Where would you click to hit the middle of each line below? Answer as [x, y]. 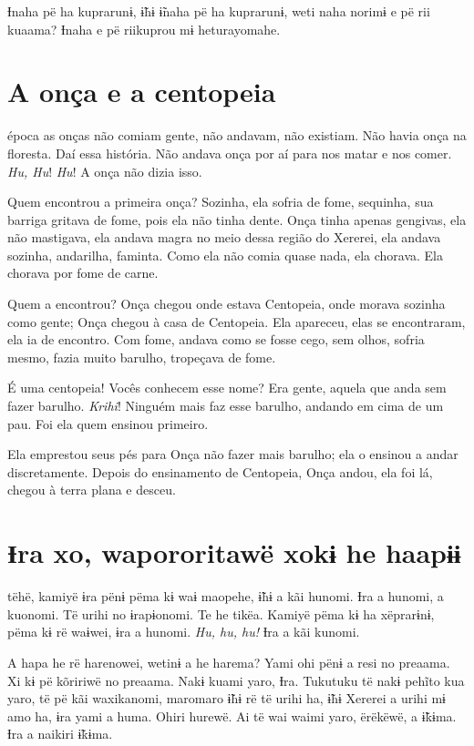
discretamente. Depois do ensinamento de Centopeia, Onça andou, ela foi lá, [220, 471]
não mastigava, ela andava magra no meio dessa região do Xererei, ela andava [224, 237]
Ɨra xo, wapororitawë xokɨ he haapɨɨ [234, 552]
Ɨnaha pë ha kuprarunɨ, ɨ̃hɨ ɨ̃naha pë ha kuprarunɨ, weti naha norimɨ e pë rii [219, 11]
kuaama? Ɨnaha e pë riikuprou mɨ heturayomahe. [144, 29]
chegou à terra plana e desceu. [92, 490]
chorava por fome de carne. [83, 273]
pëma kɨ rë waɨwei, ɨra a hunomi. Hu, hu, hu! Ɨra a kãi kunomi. [184, 632]
